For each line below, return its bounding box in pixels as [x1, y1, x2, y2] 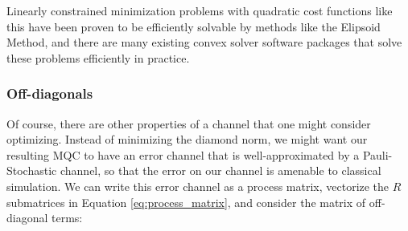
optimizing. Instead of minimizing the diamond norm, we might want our [6, 131, 368, 148]
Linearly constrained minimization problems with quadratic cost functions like [6, 2, 393, 18]
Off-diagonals [6, 83, 93, 103]
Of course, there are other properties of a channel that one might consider [6, 115, 371, 132]
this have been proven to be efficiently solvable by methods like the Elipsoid [6, 18, 381, 34]
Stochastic [6, 162, 57, 179]
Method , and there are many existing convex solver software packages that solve [6, 34, 402, 51]
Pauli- [362, 146, 393, 163]
